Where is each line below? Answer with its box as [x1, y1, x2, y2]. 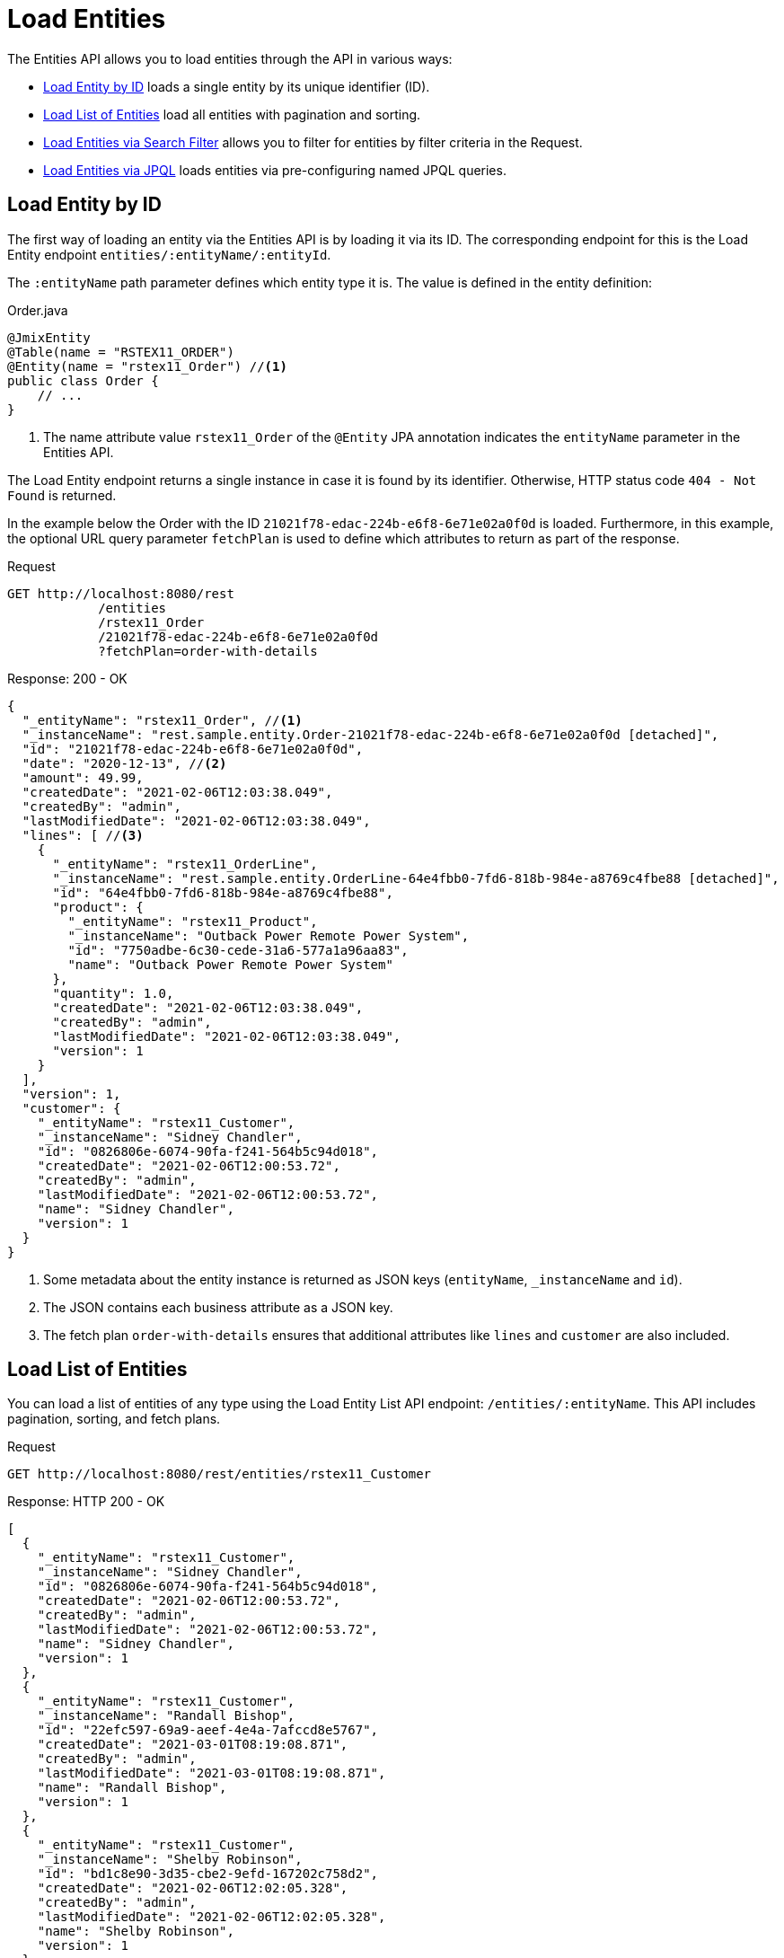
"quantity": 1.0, [52, 985, 174, 1001]
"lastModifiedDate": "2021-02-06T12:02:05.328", [37, 1909, 386, 1925]
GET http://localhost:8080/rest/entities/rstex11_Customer [7, 1467, 432, 1482]
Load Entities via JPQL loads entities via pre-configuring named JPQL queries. [43, 162, 507, 178]
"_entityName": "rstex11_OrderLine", [52, 856, 318, 871]
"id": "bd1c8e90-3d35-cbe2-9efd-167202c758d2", [37, 1866, 379, 1882]
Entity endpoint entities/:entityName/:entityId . [7, 246, 331, 262]
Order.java [7, 302, 68, 318]
